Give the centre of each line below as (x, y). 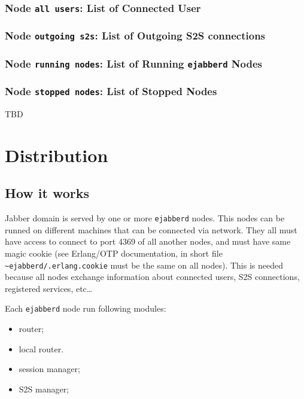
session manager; (49, 369)
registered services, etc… (49, 288)
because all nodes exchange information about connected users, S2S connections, (152, 277)
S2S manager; (44, 389)
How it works (47, 193)
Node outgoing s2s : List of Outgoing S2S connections (135, 36)
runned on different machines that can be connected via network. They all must (151, 229)
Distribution (57, 155)
